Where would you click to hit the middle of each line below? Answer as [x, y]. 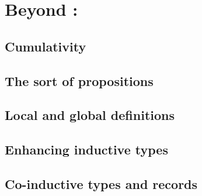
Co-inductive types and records [101, 183]
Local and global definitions [90, 115]
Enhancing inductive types [86, 149]
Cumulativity [46, 46]
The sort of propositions [79, 80]
